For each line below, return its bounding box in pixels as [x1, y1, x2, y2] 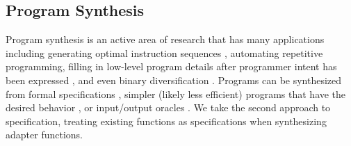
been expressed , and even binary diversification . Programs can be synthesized [6, 72, 342, 87]
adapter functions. [6, 127, 83, 142]
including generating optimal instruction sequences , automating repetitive [6, 45, 323, 60]
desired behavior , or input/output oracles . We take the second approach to [6, 100, 331, 115]
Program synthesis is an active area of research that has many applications [6, 32, 325, 47]
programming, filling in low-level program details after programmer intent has [6, 59, 337, 74]
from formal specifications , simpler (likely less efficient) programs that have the [6, 86, 346, 101]
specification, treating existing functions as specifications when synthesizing [6, 113, 327, 128]
